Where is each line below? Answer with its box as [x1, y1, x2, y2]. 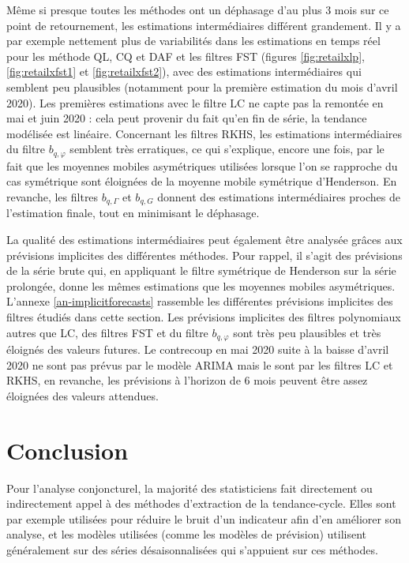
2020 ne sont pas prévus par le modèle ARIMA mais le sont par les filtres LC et [6, 356, 393, 373]
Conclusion [6, 434, 129, 466]
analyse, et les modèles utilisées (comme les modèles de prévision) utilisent [6, 526, 367, 542]
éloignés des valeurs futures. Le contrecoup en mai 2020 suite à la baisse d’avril [6, 341, 389, 358]
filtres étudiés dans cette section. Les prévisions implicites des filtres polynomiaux [6, 309, 401, 325]
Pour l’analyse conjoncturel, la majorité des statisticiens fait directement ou [6, 479, 373, 496]
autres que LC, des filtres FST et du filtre [6, 324, 208, 340]
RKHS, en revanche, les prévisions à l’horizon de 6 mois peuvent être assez [6, 372, 368, 388]
